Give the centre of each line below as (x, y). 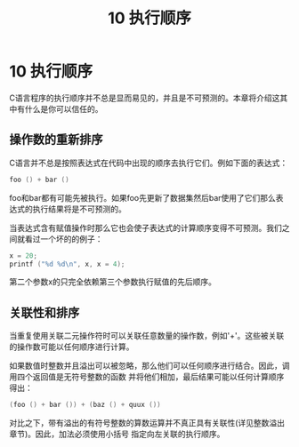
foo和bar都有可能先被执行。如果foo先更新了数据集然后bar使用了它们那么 (142, 197)
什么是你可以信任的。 (64, 108)
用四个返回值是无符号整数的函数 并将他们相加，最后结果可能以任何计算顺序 (147, 377)
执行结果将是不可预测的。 (79, 209)
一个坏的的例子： (71, 239)
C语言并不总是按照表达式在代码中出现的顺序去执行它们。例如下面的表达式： (149, 163)
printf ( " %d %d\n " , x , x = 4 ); (67, 264)
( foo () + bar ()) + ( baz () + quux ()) (85, 405)
